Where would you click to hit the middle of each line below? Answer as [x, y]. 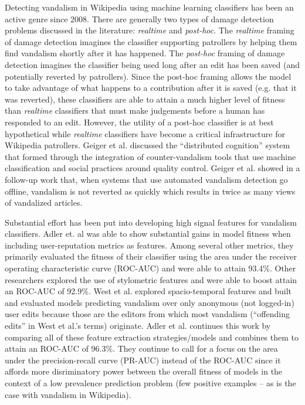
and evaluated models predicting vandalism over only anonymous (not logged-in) [150, 302]
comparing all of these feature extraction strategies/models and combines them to [152, 337]
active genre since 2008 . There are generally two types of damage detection [139, 18]
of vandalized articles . [44, 202]
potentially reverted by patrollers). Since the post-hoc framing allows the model [148, 76]
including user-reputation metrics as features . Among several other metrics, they [149, 245]
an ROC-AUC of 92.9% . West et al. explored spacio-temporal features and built [148, 291]
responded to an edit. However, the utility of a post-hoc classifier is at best [139, 122]
